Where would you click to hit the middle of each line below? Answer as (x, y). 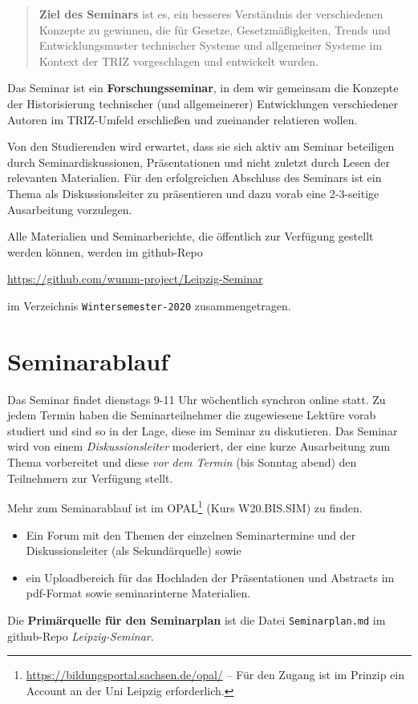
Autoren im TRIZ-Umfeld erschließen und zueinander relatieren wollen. (183, 119)
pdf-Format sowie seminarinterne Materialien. (138, 593)
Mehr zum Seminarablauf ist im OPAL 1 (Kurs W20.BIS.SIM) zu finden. (185, 506)
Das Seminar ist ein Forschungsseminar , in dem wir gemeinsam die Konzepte (203, 88)
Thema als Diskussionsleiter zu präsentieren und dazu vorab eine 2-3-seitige (193, 193)
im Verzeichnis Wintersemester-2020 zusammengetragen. (149, 305)
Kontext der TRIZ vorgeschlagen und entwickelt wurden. (179, 61)
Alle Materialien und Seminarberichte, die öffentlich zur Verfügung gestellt (191, 236)
